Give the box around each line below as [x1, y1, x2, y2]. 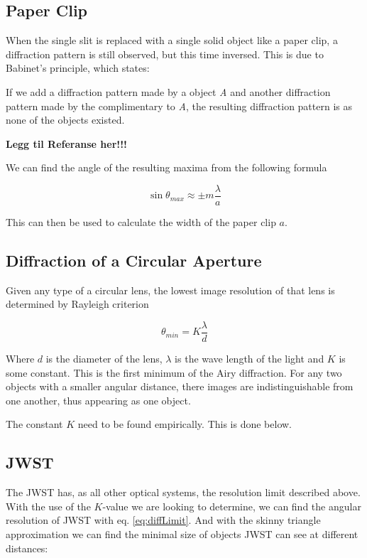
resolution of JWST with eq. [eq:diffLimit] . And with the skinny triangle [6, 513, 321, 527]
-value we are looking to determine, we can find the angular [102, 498, 361, 513]
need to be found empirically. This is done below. [77, 417, 292, 431]
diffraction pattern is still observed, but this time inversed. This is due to [6, 46, 324, 61]
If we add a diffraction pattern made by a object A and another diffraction [6, 84, 331, 99]
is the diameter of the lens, [45, 351, 163, 366]
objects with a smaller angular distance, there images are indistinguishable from [6, 379, 354, 394]
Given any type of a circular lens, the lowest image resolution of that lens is [6, 282, 335, 297]
